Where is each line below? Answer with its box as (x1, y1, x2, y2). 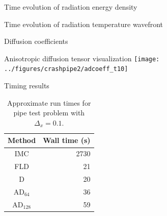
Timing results (4, 80, 49, 91)
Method (8, 135, 36, 146)
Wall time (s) (43, 135, 91, 146)
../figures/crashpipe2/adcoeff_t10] (4, 65, 128, 73)
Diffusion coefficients (4, 36, 68, 46)
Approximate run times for (7, 97, 91, 108)
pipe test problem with (13, 107, 85, 118)
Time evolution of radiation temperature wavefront (4, 18, 163, 29)
